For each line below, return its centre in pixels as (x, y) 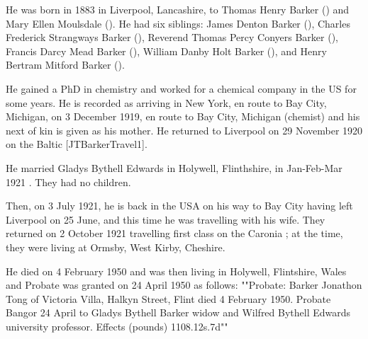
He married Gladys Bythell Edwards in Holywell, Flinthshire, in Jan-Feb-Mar (174, 167)
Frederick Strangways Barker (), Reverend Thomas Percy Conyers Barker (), (172, 37)
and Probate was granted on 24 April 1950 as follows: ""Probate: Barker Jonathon (184, 285)
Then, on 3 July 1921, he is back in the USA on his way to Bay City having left (179, 206)
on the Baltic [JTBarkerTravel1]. (77, 144)
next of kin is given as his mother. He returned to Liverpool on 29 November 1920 (184, 130)
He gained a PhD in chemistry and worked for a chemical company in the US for (181, 88)
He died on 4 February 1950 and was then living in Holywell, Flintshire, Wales (176, 271)
